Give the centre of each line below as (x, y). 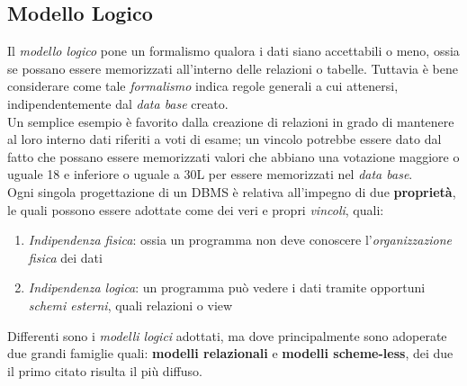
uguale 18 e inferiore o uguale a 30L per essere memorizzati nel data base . (210, 174)
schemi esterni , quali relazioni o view (130, 305)
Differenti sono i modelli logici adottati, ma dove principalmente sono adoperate (227, 335)
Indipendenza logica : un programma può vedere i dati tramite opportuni (227, 287)
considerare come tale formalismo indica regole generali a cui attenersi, (203, 86)
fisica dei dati (65, 257)
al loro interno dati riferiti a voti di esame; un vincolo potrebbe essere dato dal (225, 139)
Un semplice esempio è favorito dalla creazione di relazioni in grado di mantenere (231, 121)
